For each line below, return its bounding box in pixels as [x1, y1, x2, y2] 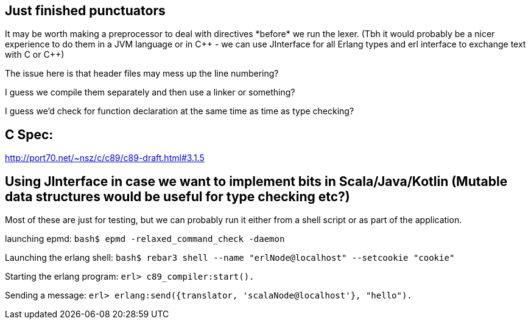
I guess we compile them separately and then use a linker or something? [5, 87, 295, 98]
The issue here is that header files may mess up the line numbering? [5, 68, 279, 79]
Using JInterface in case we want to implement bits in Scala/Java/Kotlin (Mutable [5, 173, 508, 189]
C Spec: [5, 126, 54, 142]
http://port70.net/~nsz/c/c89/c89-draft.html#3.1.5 [5, 153, 205, 164]
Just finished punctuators [5, 3, 166, 18]
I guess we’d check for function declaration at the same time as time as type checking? [5, 106, 354, 117]
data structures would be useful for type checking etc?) [5, 188, 350, 204]
